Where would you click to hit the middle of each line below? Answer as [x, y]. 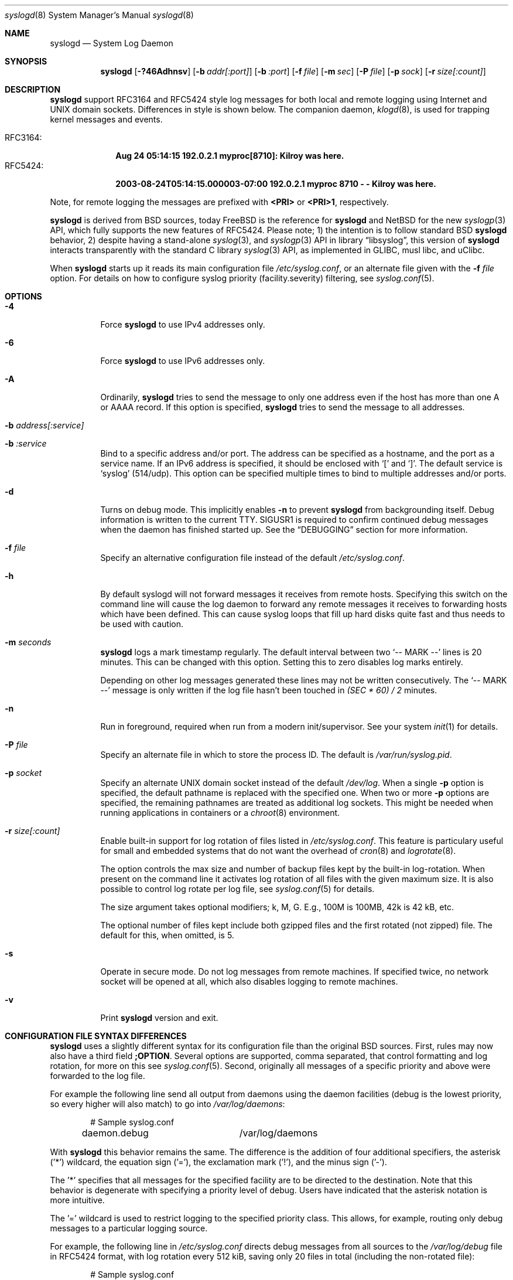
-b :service [26, 443]
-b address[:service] [45, 425]
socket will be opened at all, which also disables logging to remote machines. [249, 981]
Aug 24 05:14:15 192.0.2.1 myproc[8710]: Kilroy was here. [230, 156]
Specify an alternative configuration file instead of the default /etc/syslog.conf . [252, 558]
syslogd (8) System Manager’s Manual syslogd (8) [99, 15]
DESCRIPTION [33, 89]
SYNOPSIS [26, 61]
